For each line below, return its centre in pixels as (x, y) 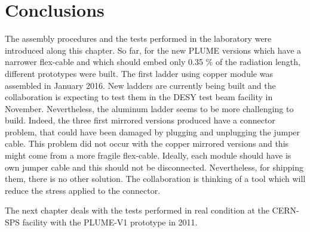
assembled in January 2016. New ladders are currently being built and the (140, 85)
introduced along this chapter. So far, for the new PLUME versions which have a (153, 50)
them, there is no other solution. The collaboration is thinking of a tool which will (155, 179)
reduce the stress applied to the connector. (83, 190)
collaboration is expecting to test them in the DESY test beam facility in (139, 97)
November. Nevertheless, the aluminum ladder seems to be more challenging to (149, 108)
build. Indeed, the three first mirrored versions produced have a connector (140, 120)
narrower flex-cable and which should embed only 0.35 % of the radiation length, (153, 62)
